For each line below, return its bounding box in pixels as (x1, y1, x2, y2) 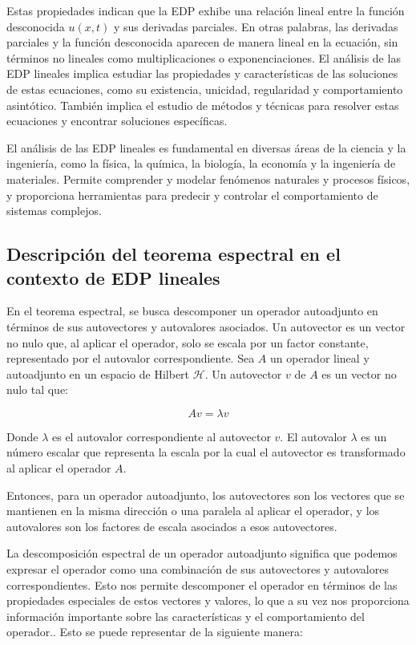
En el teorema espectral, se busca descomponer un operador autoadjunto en (6, 302, 378, 319)
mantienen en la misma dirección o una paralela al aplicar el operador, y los (6, 502, 380, 519)
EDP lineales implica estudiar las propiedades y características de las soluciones (6, 65, 398, 82)
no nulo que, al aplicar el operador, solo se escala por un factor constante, (6, 334, 369, 351)
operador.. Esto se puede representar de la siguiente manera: (6, 623, 303, 640)
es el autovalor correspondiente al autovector (51, 428, 271, 444)
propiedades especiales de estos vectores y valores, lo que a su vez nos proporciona (6, 592, 410, 609)
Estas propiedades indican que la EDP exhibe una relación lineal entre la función (6, 2, 405, 18)
